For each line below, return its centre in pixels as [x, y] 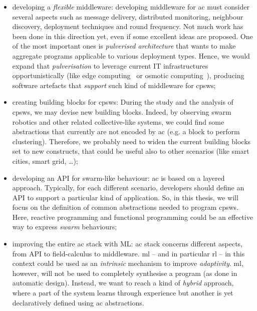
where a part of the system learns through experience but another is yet [123, 293]
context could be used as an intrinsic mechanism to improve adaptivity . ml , [128, 263]
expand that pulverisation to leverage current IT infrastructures [110, 65]
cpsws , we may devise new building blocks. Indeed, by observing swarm [122, 111]
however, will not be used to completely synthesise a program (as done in [125, 273]
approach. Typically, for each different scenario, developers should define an [128, 188]
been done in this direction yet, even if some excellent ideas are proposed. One [133, 36]
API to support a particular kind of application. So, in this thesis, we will [125, 197]
